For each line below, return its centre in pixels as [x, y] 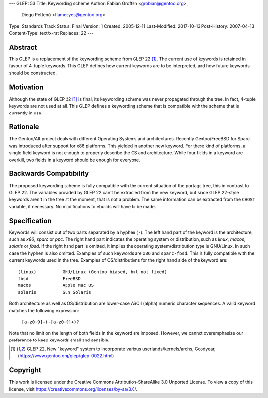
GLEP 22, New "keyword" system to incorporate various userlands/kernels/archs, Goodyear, [121, 349]
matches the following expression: [44, 310]
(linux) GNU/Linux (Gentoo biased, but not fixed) [93, 272]
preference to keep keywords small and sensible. [59, 340]
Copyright [25, 370]
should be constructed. [33, 73]
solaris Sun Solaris [55, 292]
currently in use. [26, 113]
